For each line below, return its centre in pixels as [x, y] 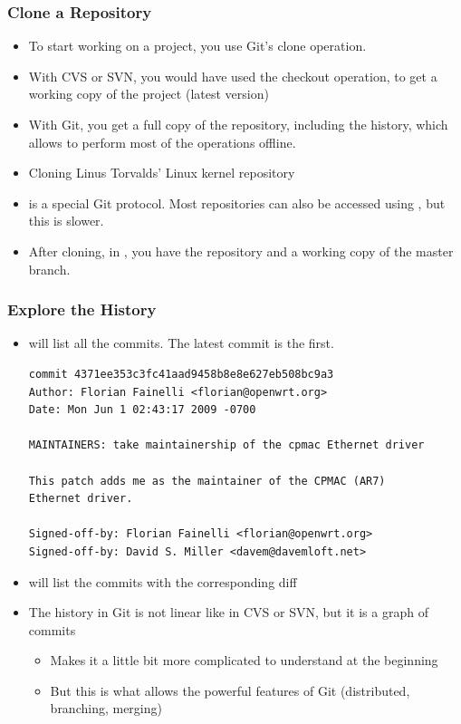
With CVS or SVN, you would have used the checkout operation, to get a [233, 76]
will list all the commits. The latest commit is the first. [181, 343]
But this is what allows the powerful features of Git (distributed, [230, 690]
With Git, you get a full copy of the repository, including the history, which [238, 124]
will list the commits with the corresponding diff [163, 581]
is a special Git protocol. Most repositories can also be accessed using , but [237, 203]
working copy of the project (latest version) [149, 94]
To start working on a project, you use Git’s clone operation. [197, 46]
